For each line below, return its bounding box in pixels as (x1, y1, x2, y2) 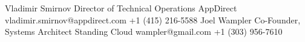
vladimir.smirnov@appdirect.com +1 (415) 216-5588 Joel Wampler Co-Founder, (5, 13, 301, 26)
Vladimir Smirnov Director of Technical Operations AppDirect (5, 2, 237, 14)
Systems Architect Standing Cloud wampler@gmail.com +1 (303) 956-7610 (5, 25, 283, 38)
